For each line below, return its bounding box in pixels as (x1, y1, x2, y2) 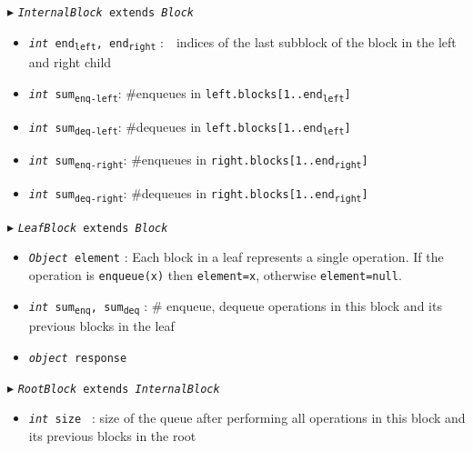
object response (28, 351, 127, 365)
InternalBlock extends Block (17, 6, 195, 19)
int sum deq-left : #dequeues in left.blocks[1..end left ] (28, 116, 351, 137)
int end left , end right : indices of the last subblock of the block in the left (28, 32, 457, 53)
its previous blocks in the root (28, 426, 196, 445)
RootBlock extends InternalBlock (17, 382, 220, 396)
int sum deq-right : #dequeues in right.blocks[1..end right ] (28, 184, 368, 204)
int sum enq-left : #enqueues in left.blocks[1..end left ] (28, 83, 351, 104)
